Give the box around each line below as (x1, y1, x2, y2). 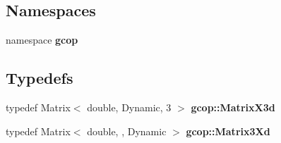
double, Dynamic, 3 (87, 100, 172, 114)
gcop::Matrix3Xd (186, 123, 270, 138)
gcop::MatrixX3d (191, 100, 275, 114)
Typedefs (6, 67, 73, 89)
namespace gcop (6, 32, 78, 47)
